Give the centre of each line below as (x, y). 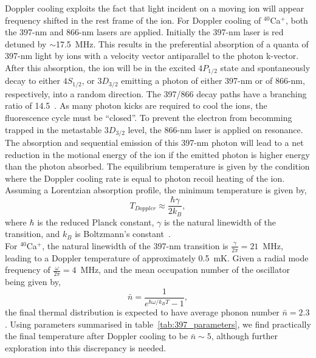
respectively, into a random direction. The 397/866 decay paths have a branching (156, 93)
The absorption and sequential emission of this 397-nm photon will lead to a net (154, 143)
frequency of (28, 270)
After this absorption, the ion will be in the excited (100, 67)
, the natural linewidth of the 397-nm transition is (135, 245)
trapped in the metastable (53, 129)
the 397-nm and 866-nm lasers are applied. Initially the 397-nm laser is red (144, 32)
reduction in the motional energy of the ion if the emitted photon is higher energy (157, 154)
